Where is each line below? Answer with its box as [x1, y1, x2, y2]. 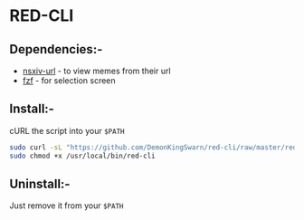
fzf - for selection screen [22, 75, 116, 86]
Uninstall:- [9, 176, 71, 191]
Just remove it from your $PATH [9, 200, 124, 211]
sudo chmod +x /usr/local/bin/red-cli [9, 151, 156, 160]
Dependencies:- [9, 42, 103, 57]
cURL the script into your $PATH [9, 125, 125, 136]
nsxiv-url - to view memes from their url [22, 65, 171, 76]
